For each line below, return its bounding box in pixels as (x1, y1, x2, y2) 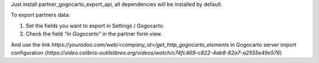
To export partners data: (11, 12, 70, 19)
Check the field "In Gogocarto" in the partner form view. (25, 30, 162, 37)
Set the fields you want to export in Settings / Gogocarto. (25, 22, 165, 29)
